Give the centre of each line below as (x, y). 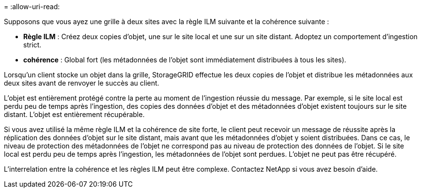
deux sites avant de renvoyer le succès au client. (82, 83)
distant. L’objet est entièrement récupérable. (74, 114)
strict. (32, 45)
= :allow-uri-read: (32, 7)
